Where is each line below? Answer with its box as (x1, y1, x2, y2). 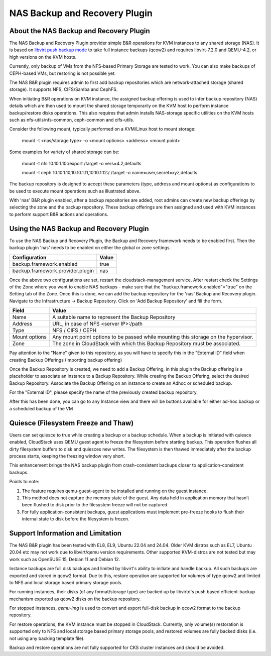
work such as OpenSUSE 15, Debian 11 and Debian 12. (9, 556, 120, 562)
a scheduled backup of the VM (9, 405, 73, 411)
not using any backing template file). (9, 635, 85, 641)
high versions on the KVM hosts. (9, 54, 77, 60)
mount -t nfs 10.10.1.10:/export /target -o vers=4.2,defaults (22, 160, 142, 166)
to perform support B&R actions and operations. (9, 211, 108, 217)
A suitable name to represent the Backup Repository (52, 314, 176, 321)
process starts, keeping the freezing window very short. (9, 453, 125, 459)
